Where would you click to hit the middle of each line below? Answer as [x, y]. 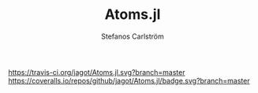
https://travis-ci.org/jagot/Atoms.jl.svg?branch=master [97, 72]
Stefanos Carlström [133, 36]
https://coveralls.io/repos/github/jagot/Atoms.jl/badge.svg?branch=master [129, 80]
